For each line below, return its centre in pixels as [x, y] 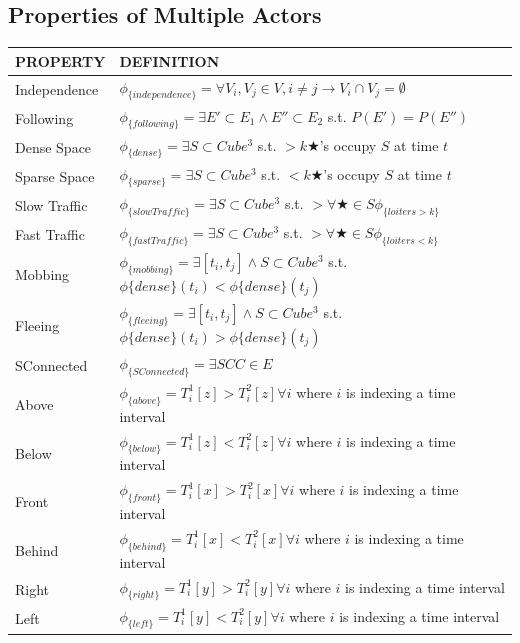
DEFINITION [169, 60]
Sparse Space [55, 175]
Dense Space [53, 146]
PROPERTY [60, 60]
